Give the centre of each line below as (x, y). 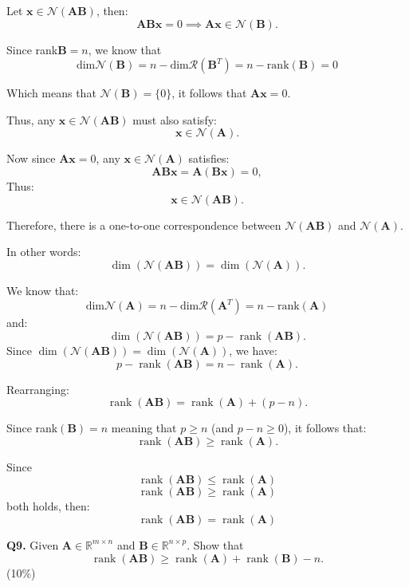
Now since (31, 158)
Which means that (51, 93)
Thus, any (31, 119)
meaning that (144, 428)
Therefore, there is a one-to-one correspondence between (144, 225)
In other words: (44, 252)
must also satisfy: (175, 119)
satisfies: (209, 158)
